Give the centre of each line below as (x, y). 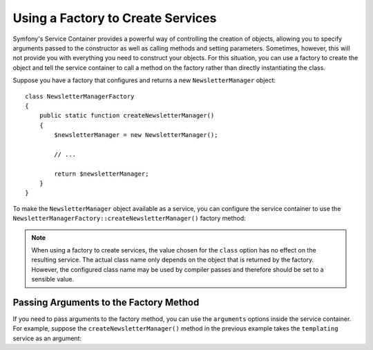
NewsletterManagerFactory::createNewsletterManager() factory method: (130, 219)
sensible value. (53, 279)
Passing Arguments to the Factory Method (106, 302)
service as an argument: (47, 338)
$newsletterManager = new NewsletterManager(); (136, 135)
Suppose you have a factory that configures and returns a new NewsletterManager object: (144, 80)
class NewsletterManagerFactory (80, 96)
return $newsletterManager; (102, 174)
